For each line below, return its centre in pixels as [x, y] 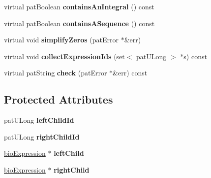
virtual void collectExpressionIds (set [64, 56]
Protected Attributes [59, 99]
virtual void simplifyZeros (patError [61, 40]
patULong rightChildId [42, 136]
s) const [195, 56]
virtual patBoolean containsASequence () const [79, 23]
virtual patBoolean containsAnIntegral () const [79, 6]
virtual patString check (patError [56, 73]
